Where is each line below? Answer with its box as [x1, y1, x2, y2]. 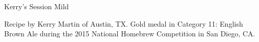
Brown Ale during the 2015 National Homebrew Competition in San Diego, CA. [4, 28, 255, 39]
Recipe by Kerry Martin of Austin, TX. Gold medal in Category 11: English [4, 18, 243, 29]
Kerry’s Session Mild [4, 1, 69, 11]
